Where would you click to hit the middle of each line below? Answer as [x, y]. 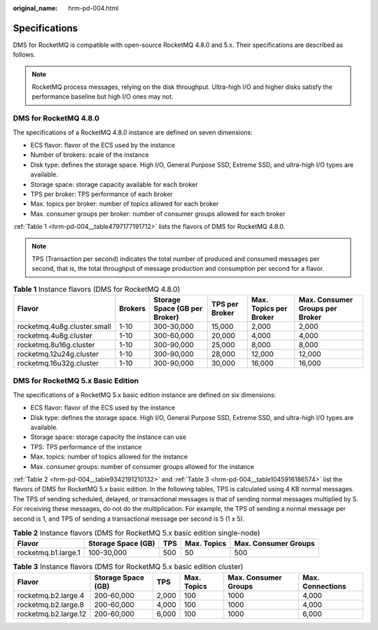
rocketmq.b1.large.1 [49, 553]
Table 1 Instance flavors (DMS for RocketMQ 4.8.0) [97, 289]
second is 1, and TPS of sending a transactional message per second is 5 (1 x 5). [129, 519]
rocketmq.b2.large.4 [51, 595]
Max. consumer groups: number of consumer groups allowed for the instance [142, 466]
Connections [324, 586]
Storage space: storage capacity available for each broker [114, 184]
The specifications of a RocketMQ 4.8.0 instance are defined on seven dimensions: [133, 132]
